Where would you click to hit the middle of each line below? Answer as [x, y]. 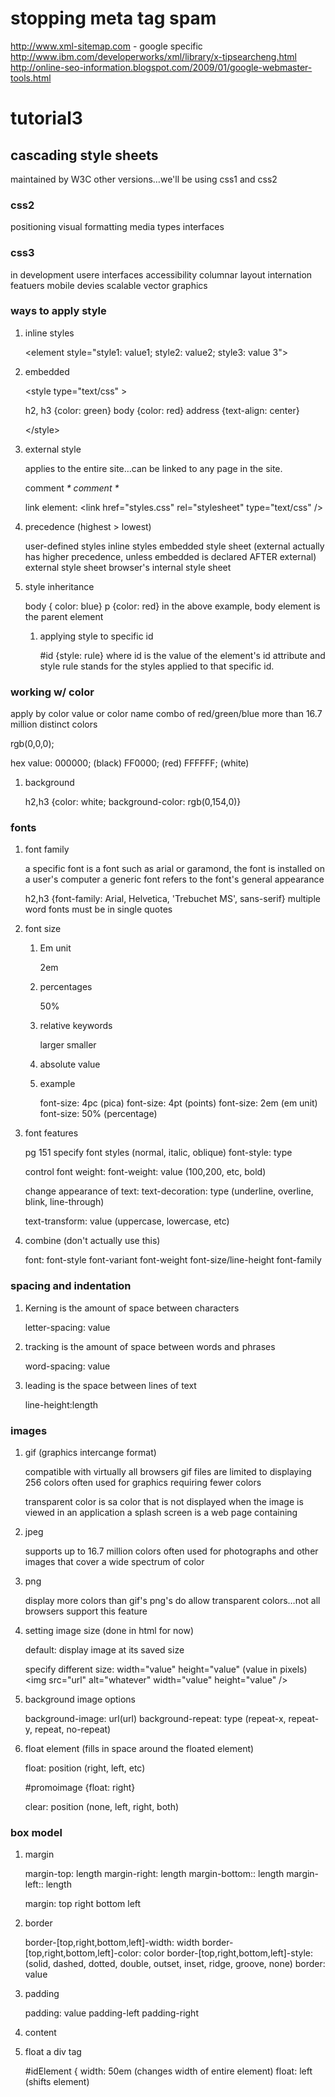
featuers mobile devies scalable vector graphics [109, 285]
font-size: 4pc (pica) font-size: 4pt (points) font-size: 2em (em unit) [178, 1103]
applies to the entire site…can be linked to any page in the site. [153, 468]
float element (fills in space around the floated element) [139, 1749]
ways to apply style [58, 311]
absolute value [70, 1064]
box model [36, 1832]
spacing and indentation [71, 1286]
